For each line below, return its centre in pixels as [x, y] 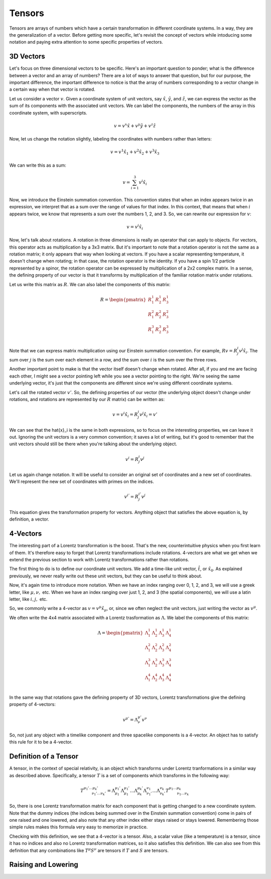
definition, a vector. [29, 519]
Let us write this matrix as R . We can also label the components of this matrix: [90, 284]
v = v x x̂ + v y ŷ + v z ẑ [135, 125]
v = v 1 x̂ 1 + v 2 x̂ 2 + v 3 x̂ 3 [135, 152]
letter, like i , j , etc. [28, 599]
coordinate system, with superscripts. [48, 112]
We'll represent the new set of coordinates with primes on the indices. [82, 481]
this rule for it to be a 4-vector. [41, 742]
